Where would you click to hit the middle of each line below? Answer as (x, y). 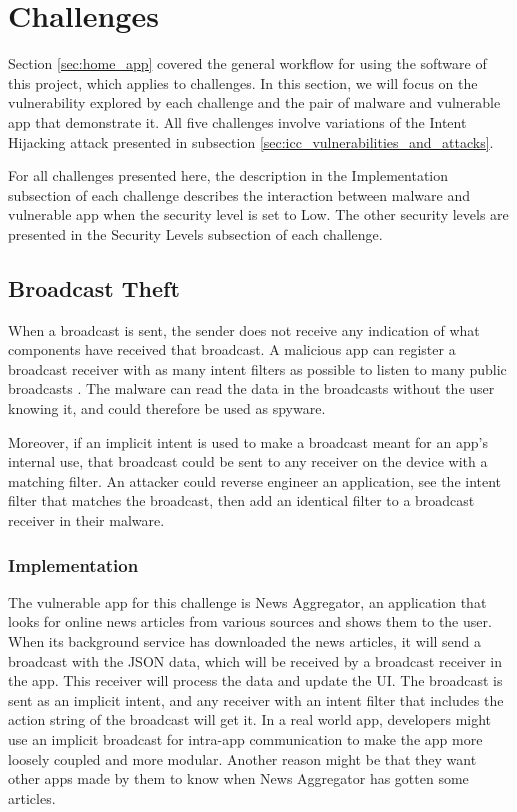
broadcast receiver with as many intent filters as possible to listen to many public (257, 368)
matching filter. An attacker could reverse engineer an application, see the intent (255, 480)
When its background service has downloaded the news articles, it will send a (245, 641)
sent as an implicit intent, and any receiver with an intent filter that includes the (256, 699)
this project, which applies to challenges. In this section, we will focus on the (243, 82)
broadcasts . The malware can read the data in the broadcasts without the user (251, 388)
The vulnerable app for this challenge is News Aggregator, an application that (247, 601)
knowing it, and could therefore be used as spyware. (167, 408)
